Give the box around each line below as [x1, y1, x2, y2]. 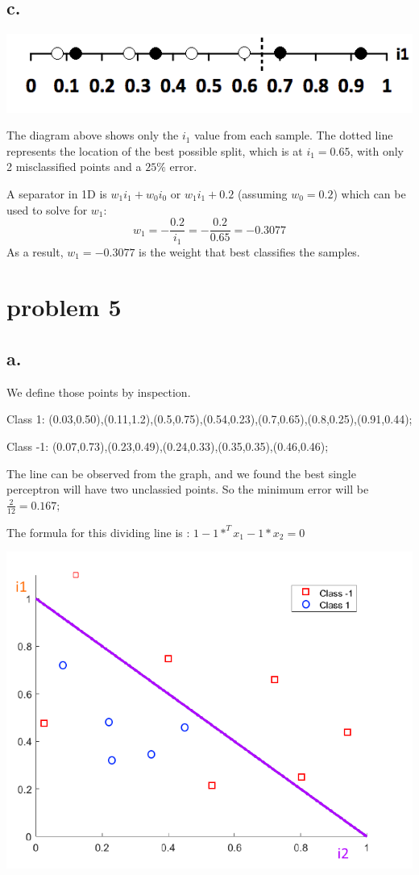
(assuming [237, 185, 288, 202]
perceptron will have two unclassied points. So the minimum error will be [6, 481, 369, 498]
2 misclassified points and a [6, 158, 142, 175]
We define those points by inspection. [6, 383, 191, 400]
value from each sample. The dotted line [194, 127, 393, 144]
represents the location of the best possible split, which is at [6, 142, 303, 159]
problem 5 [6, 290, 122, 323]
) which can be [333, 185, 406, 202]
